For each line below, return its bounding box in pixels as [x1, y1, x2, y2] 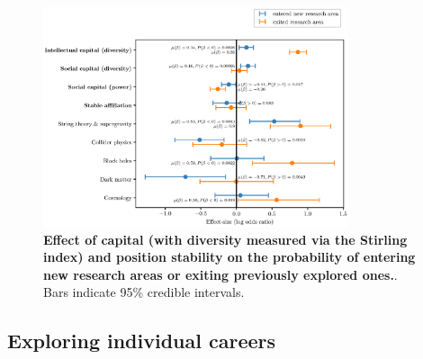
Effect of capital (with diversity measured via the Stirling [43, 229, 408, 248]
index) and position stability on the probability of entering [43, 247, 416, 266]
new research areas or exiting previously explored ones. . [43, 265, 398, 283]
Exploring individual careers [7, 327, 276, 355]
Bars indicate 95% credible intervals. [43, 283, 245, 301]
